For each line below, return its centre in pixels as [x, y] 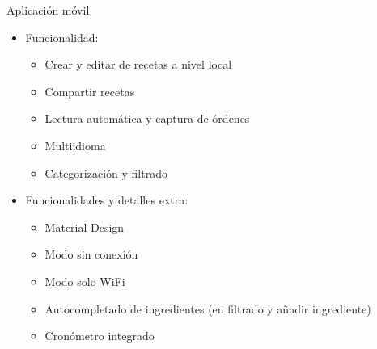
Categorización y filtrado [106, 172]
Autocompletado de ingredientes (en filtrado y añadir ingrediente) [208, 308]
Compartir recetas [90, 91]
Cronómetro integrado [100, 336]
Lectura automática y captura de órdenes [147, 118]
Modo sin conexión [91, 254]
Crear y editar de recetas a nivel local [138, 64]
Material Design [85, 227]
